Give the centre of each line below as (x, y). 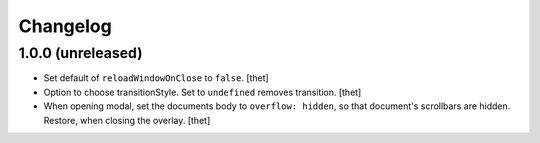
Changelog (65, 26)
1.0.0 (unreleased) (80, 53)
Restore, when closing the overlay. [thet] (127, 120)
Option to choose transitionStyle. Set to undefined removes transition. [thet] (202, 92)
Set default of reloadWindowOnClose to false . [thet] (156, 78)
